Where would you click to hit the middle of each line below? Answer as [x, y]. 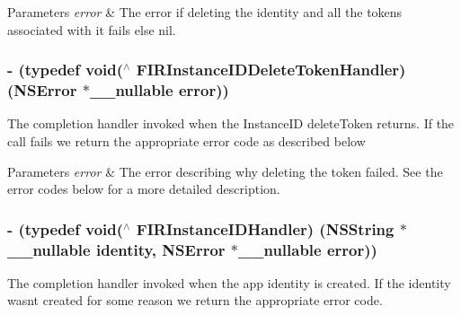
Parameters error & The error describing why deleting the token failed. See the [225, 171]
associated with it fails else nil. [92, 29]
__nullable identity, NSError [116, 249]
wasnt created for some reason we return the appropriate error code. [195, 300]
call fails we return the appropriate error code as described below [186, 140]
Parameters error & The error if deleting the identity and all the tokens [205, 12]
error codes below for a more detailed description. [144, 189]
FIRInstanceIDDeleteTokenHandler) [271, 70]
